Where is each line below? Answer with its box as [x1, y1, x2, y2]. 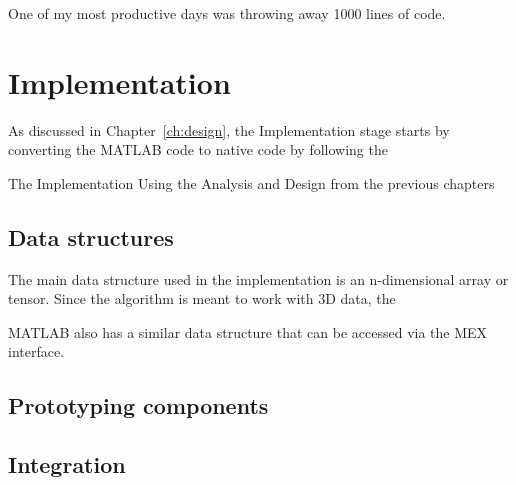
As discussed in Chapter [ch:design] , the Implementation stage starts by [8, 119, 450, 140]
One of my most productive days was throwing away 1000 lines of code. [8, 3, 446, 23]
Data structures [8, 221, 174, 252]
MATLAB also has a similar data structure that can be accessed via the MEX [8, 321, 488, 342]
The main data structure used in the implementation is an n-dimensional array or [8, 268, 509, 289]
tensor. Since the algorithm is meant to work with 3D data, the [8, 288, 396, 309]
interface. [8, 341, 65, 362]
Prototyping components [8, 390, 269, 421]
